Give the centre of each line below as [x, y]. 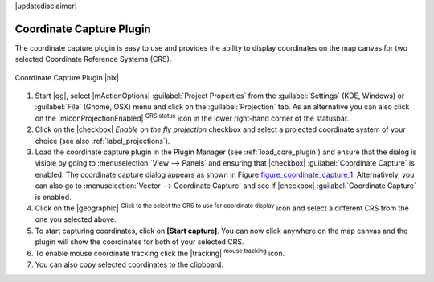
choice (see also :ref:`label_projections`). [102, 141]
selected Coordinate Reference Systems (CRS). [93, 59]
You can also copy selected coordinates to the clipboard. [129, 264]
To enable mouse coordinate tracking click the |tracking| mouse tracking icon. [160, 252]
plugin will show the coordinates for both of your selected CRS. [139, 242]
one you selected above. [76, 219]
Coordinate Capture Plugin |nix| [67, 77]
